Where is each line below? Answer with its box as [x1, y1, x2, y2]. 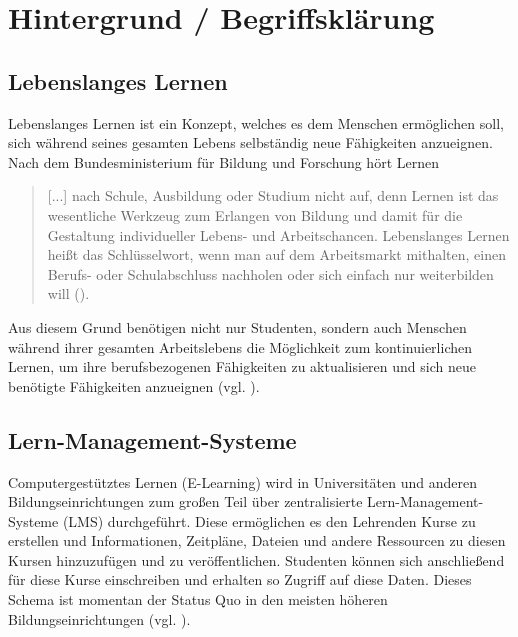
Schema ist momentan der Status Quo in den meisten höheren [8, 589, 388, 610]
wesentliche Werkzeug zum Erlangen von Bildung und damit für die [47, 204, 463, 225]
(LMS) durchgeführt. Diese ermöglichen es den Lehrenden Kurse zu [62, 510, 476, 531]
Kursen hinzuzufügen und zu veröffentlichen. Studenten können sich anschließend [8, 549, 505, 570]
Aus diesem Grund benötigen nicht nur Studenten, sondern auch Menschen [8, 316, 467, 337]
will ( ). [47, 283, 90, 304]
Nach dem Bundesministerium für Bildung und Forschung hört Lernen [8, 151, 439, 172]
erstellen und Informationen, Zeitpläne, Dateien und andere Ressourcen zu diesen [8, 530, 506, 551]
